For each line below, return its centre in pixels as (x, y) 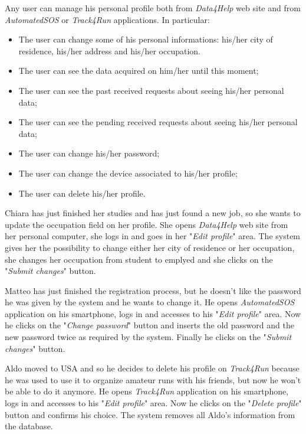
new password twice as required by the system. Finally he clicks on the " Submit (148, 337)
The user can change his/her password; (89, 153)
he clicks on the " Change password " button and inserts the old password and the (149, 325)
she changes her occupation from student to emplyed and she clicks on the (139, 259)
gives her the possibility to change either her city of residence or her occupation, (150, 247)
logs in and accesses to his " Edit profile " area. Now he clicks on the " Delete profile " (153, 403)
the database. (29, 426)
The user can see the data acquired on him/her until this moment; (139, 71)
